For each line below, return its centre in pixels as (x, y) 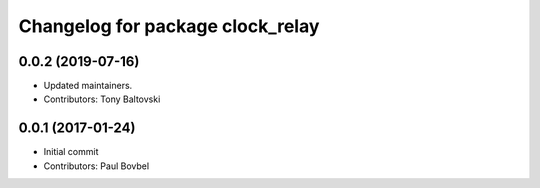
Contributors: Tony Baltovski (102, 99)
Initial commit (71, 152)
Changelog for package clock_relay (169, 26)
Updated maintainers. (88, 86)
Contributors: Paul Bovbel (96, 166)
